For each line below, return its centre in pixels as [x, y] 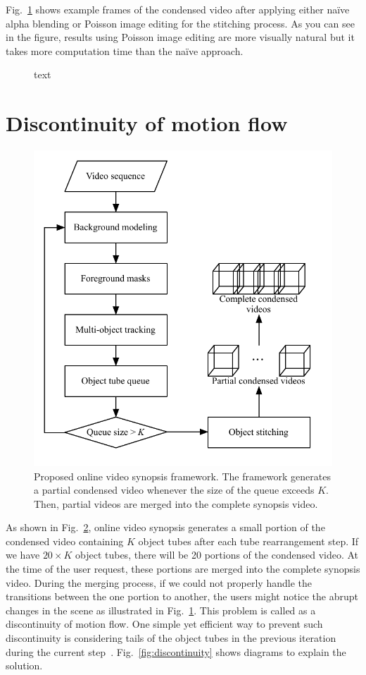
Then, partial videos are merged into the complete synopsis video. [176, 503]
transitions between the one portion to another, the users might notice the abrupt [182, 596]
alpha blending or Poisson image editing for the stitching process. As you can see [180, 23]
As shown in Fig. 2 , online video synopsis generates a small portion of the [165, 527]
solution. [24, 665]
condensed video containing [65, 541]
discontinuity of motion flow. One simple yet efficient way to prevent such [164, 624]
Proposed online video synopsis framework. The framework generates [182, 476]
